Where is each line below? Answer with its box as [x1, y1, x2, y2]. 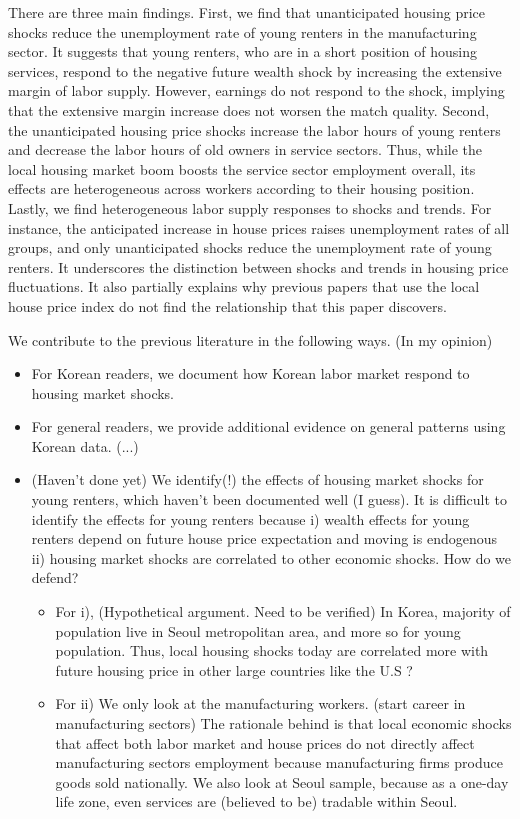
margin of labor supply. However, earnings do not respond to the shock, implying [8, 80, 505, 101]
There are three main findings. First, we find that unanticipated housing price [8, 2, 486, 22]
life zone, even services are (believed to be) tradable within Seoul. [55, 791, 458, 812]
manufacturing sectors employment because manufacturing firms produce [55, 752, 503, 773]
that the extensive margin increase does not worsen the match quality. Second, [8, 99, 490, 120]
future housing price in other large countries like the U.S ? [55, 659, 413, 680]
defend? [31, 567, 79, 588]
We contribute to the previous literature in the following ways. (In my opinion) [8, 329, 493, 350]
